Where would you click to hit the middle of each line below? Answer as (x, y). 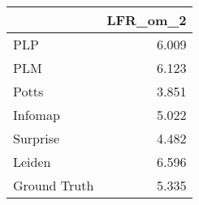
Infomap (37, 115)
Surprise (37, 138)
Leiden (32, 162)
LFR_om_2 (147, 20)
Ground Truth (54, 185)
